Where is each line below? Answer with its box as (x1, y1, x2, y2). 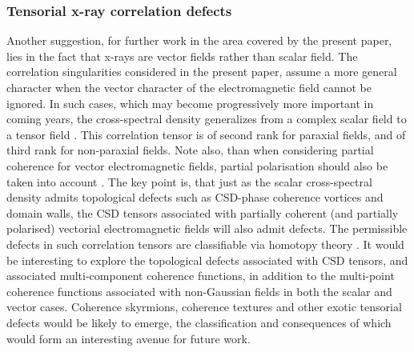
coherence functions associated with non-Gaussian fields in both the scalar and (6, 282, 392, 299)
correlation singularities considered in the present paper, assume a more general (6, 63, 397, 80)
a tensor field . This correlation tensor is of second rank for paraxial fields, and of (6, 126, 406, 142)
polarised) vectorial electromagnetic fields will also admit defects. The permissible (6, 220, 408, 237)
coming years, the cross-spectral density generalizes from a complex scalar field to (6, 110, 407, 127)
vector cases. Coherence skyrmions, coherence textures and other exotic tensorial (6, 298, 402, 315)
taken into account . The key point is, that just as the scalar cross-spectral (6, 173, 372, 190)
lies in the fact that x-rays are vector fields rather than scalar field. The (6, 47, 358, 64)
